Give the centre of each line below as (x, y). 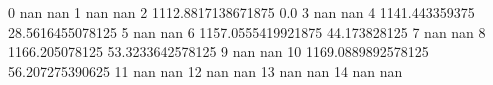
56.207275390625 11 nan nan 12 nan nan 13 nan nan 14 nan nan (205, 70)
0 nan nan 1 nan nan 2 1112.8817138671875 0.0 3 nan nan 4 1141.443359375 (241, 12)
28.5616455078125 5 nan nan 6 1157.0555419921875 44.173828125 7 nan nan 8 (247, 31)
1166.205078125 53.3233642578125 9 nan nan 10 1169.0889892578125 (218, 51)
